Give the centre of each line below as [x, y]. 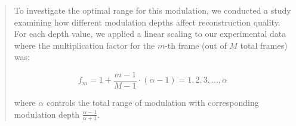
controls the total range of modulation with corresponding [152, 103]
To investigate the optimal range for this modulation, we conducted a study [152, 10]
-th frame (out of [196, 45]
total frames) [264, 45]
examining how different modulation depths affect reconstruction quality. [147, 22]
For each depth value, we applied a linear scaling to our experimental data [150, 34]
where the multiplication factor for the [84, 45]
